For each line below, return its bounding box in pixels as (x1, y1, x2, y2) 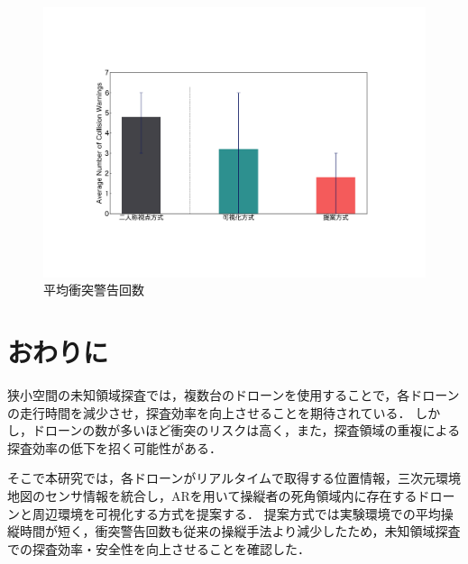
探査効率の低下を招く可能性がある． (7, 438, 222, 457)
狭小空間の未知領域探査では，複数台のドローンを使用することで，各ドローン (7, 385, 460, 404)
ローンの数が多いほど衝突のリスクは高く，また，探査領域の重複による (44, 421, 461, 440)
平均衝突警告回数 (43, 280, 144, 299)
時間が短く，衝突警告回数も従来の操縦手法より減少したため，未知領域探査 (19, 522, 461, 541)
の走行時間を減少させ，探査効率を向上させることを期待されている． (7, 403, 411, 422)
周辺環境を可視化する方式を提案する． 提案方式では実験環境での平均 (32, 504, 441, 523)
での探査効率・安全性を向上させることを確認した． (7, 539, 310, 558)
